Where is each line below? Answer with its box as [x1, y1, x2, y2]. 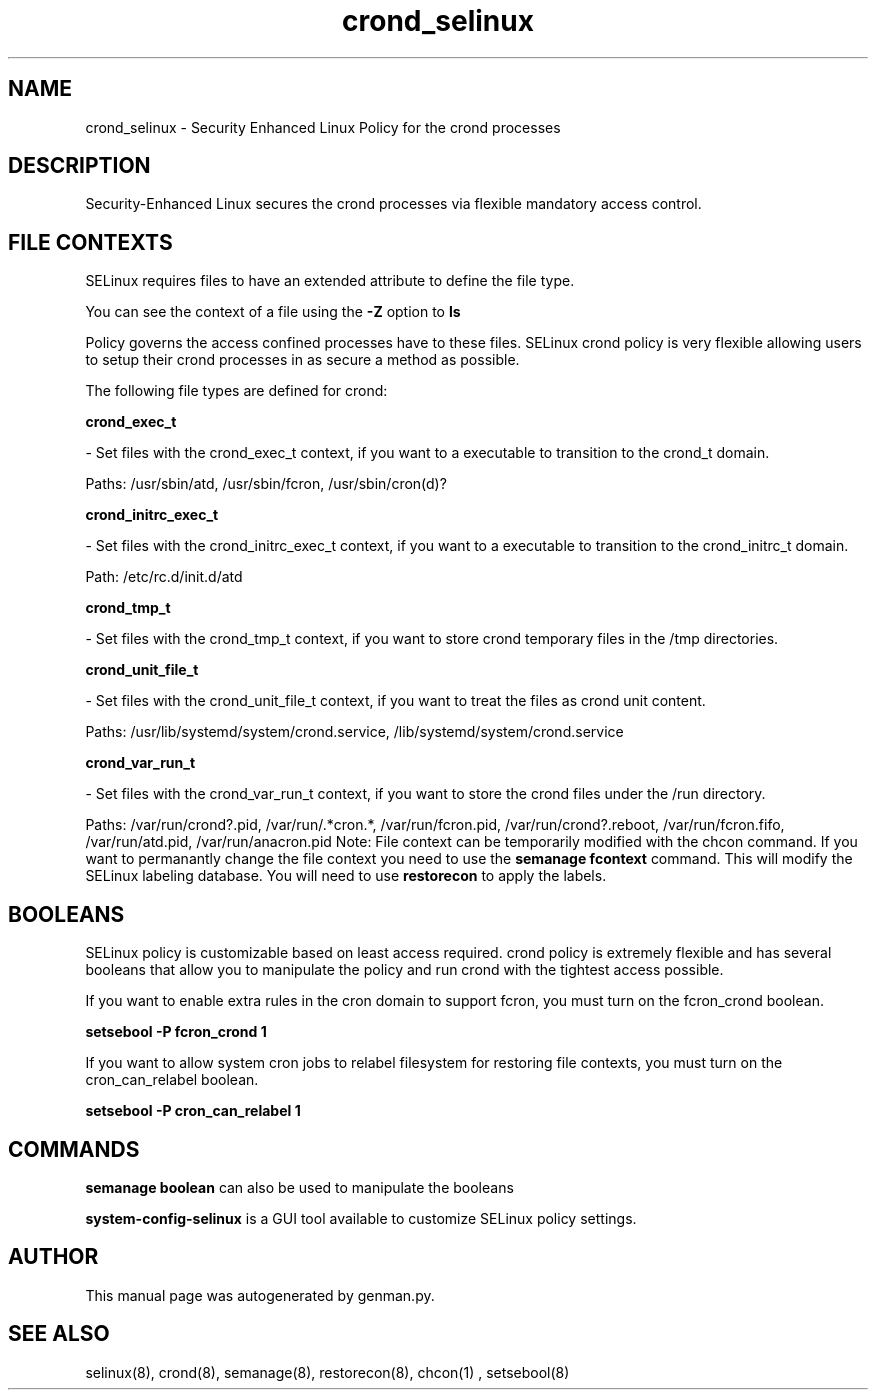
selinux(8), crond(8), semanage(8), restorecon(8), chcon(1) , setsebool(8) [85, 1363, 570, 1381]
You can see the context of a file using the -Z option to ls [85, 303, 461, 321]
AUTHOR [8, 1244, 99, 1270]
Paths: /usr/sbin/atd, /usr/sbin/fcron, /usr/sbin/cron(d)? [85, 475, 447, 493]
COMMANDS [8, 1136, 140, 1162]
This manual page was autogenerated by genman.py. [85, 1286, 435, 1304]
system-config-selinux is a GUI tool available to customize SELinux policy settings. [85, 1209, 637, 1227]
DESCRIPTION [8, 153, 151, 179]
